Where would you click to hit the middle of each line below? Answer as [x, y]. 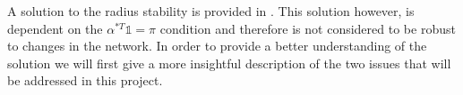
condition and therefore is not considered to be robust [308, 28]
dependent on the [55, 28]
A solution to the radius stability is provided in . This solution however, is [211, 11]
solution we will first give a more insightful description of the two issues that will [229, 63]
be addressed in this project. [85, 80]
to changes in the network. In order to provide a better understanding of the [217, 46]
